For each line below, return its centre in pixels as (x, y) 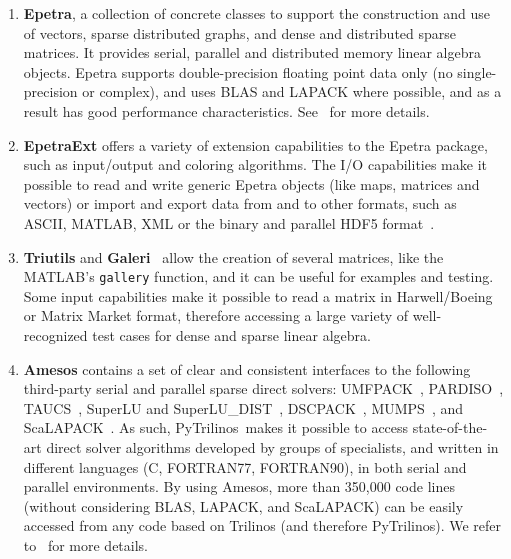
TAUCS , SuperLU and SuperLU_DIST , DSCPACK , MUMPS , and (243, 407)
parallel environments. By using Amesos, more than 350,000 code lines (239, 486)
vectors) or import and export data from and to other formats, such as (240, 203)
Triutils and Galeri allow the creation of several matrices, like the (233, 256)
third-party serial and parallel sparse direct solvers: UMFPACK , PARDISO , (263, 388)
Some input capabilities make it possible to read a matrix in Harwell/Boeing (258, 295)
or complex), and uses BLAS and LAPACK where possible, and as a (292, 91)
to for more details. (86, 544)
